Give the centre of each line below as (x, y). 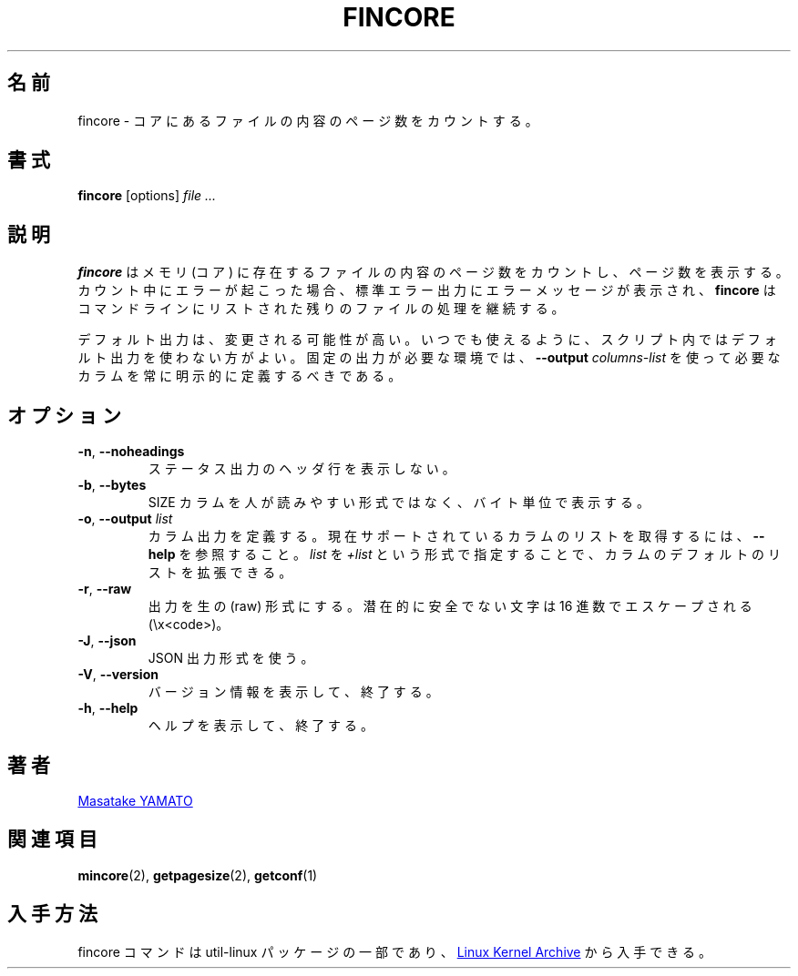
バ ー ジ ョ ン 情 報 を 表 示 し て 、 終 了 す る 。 (293, 692)
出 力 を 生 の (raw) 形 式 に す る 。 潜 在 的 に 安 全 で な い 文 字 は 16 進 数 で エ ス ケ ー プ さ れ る (450, 606)
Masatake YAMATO (135, 800)
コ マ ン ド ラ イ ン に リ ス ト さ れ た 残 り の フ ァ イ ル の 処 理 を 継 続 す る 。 (321, 309)
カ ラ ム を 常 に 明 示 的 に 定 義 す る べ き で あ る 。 (240, 376)
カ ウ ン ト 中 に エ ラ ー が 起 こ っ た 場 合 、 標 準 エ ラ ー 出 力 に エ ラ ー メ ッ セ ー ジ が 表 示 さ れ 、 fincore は (427, 290)
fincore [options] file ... (147, 196)
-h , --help (108, 708)
